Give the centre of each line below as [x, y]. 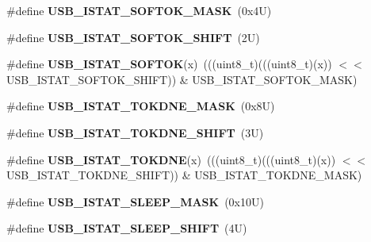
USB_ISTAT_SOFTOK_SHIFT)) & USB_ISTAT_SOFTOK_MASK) [182, 79]
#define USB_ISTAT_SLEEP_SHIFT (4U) [127, 228]
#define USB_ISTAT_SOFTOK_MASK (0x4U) [139, 10]
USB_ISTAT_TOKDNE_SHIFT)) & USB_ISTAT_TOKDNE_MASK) [184, 175]
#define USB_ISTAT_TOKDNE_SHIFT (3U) [135, 132]
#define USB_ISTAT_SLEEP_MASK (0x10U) [135, 201]
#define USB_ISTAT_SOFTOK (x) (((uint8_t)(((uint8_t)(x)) [169, 64]
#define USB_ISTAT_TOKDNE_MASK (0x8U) [141, 106]
